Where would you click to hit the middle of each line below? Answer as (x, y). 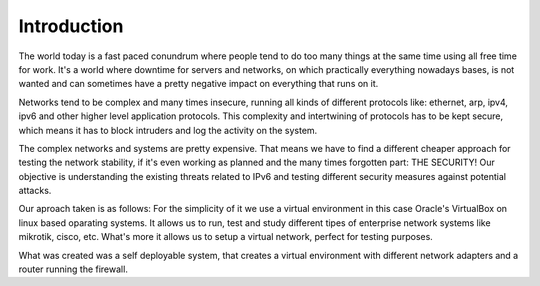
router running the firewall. (73, 269)
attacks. (35, 191)
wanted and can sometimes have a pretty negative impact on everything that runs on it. (198, 84)
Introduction (71, 26)
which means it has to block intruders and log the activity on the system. (168, 130)
